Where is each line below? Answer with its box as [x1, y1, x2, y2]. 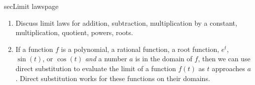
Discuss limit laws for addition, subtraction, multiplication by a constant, [15, 17, 237, 28]
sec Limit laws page [4, 1, 59, 11]
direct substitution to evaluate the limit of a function [15, 63, 176, 73]
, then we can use [198, 53, 251, 64]
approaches [212, 63, 245, 73]
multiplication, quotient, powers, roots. [15, 27, 133, 38]
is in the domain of [135, 53, 192, 64]
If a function [15, 43, 53, 54]
